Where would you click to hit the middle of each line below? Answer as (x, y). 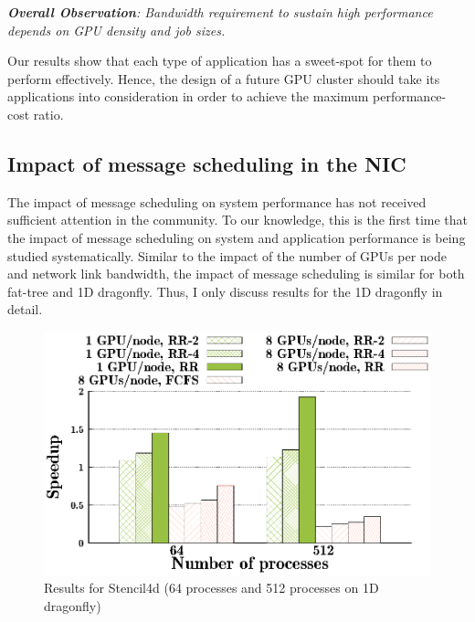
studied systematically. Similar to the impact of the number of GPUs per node (227, 255)
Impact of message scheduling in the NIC (207, 163)
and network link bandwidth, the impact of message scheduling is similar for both (236, 274)
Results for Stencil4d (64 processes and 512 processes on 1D (211, 588)
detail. (25, 309)
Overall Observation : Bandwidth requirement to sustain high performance (220, 12)
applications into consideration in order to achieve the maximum (188, 96)
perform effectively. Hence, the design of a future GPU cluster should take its (224, 78)
